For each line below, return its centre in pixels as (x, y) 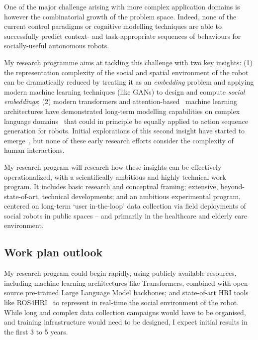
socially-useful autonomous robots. (57, 46)
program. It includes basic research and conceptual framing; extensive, (111, 186)
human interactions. (34, 150)
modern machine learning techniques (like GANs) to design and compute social (125, 91)
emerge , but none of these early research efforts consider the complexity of (119, 140)
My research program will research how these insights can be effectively (113, 167)
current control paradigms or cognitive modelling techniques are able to (113, 26)
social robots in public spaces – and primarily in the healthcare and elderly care (126, 215)
